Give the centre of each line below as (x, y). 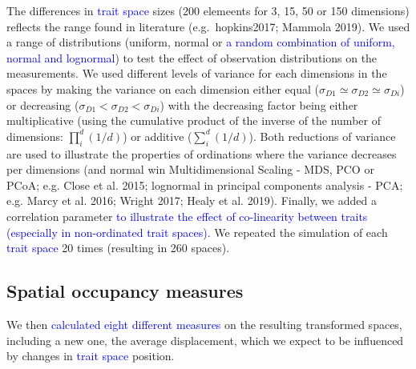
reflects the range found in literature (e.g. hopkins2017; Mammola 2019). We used (208, 26)
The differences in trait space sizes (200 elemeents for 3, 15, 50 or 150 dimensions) (208, 10)
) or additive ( (158, 136)
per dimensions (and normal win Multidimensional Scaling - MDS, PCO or (190, 169)
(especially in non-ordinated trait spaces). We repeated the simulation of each (197, 232)
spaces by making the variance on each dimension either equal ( (163, 88)
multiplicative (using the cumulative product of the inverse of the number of (194, 120)
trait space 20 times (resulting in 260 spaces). (118, 248)
